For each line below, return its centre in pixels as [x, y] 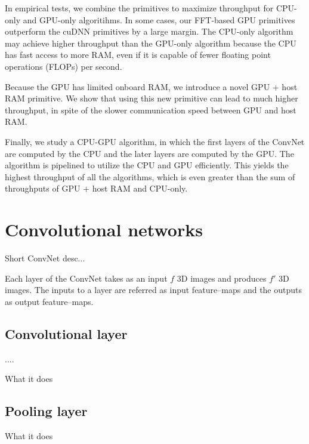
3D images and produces [222, 278]
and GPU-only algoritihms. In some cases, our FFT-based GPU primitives [159, 19]
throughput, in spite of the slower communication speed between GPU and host [151, 110]
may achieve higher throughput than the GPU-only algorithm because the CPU [151, 43]
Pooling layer [46, 411]
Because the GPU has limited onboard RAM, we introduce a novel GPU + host [151, 86]
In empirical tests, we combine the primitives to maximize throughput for [139, 8]
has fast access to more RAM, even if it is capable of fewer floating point [138, 55]
